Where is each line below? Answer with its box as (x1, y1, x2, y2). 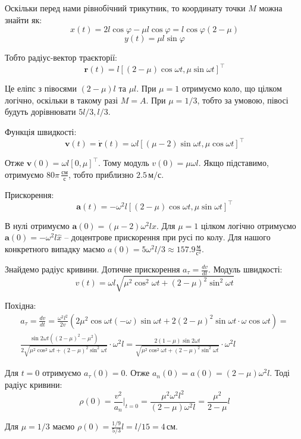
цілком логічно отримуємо (200, 219, 296, 231)
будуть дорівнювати (5, 105, 76, 118)
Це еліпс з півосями (5, 82, 77, 95)
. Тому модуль (98, 156, 149, 169)
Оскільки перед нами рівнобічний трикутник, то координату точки (5, 2, 246, 14)
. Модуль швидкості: (208, 263, 283, 275)
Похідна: (5, 299, 36, 312)
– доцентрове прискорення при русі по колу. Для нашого (64, 231, 271, 243)
